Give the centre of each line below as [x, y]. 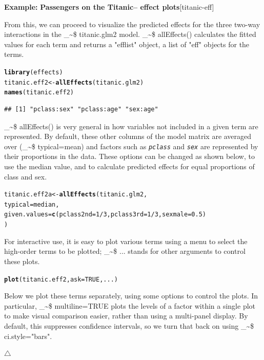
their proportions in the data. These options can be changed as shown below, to [129, 156]
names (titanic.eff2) [39, 93]
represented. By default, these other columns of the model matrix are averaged [128, 136]
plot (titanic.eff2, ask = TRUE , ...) [61, 279]
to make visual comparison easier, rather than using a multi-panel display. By [126, 316]
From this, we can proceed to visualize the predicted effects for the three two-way [132, 24]
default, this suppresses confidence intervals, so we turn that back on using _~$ [129, 326]
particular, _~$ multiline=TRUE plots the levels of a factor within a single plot [130, 305]
